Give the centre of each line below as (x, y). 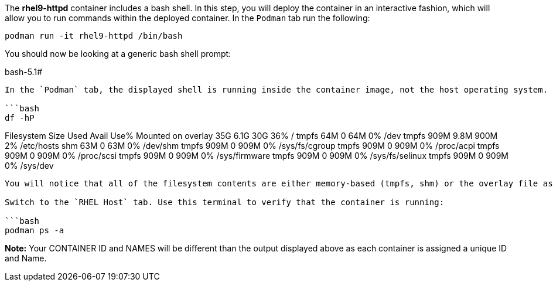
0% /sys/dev (29, 166)
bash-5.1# (23, 72)
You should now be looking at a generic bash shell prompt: (118, 54)
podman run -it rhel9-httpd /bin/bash (94, 36)
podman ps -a (35, 230)
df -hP (20, 118)
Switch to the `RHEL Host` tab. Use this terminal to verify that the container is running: (225, 202)
